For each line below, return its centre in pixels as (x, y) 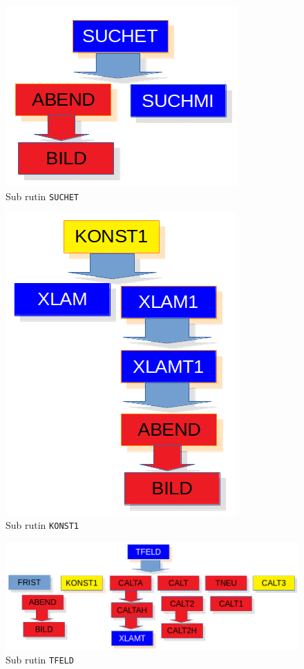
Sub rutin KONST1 (42, 524)
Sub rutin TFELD (40, 660)
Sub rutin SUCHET (42, 196)
